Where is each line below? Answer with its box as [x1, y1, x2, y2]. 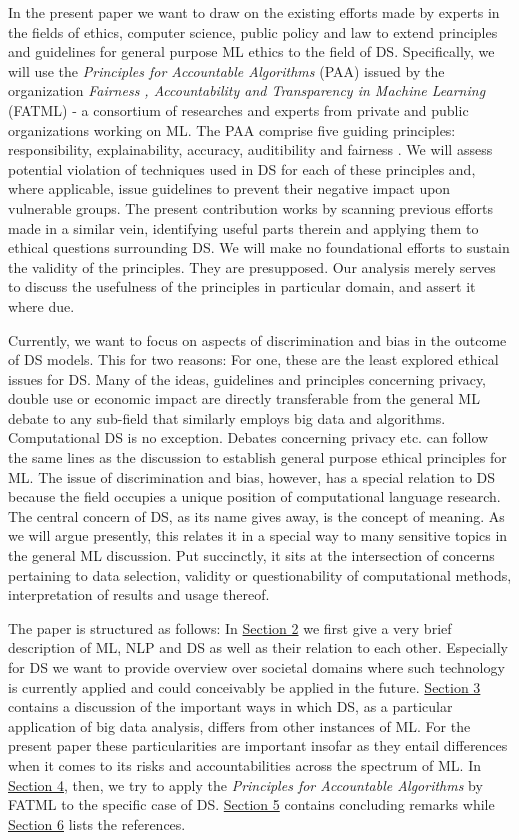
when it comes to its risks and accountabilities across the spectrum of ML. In [8, 754, 481, 775]
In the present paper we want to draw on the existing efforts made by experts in [8, 2, 500, 22]
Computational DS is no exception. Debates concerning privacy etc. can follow [8, 427, 489, 448]
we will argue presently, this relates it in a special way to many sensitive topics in [8, 525, 508, 546]
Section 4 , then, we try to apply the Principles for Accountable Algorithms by [8, 774, 483, 795]
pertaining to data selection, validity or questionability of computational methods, [8, 564, 512, 585]
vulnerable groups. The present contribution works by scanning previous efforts [8, 197, 493, 218]
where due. [8, 295, 75, 316]
